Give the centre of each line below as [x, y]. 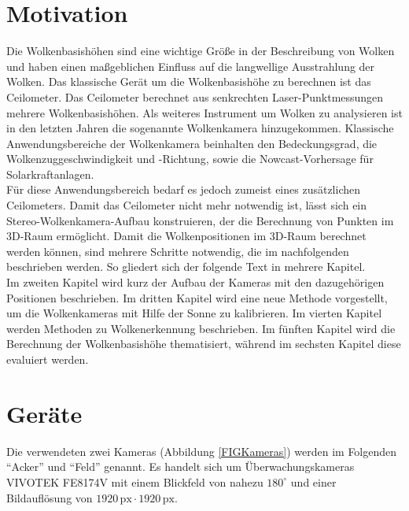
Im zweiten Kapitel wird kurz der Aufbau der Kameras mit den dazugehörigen [195, 282]
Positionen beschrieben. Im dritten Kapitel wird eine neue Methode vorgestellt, [197, 297]
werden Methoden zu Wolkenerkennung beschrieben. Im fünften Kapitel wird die [201, 328]
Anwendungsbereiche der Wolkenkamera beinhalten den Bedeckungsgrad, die [192, 143]
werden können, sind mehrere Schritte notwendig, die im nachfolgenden [178, 251]
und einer [313, 481]
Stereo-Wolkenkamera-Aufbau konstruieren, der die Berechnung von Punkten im [200, 220]
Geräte [44, 413]
